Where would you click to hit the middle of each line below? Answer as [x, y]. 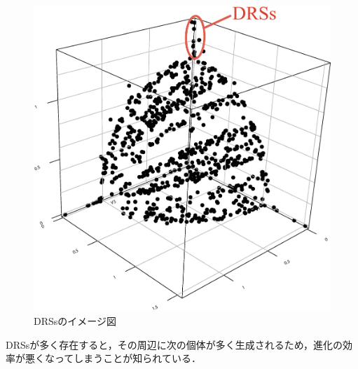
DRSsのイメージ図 [75, 320]
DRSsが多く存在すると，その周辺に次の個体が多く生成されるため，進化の [174, 344]
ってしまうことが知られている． [128, 358]
